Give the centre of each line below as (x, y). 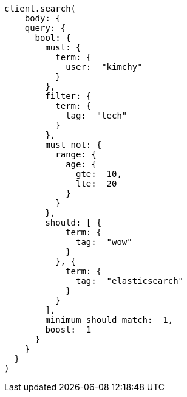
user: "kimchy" (104, 67)
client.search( (40, 9)
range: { (76, 154)
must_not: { (73, 145)
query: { (45, 28)
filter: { (68, 96)
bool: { (53, 38)
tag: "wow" (104, 242)
